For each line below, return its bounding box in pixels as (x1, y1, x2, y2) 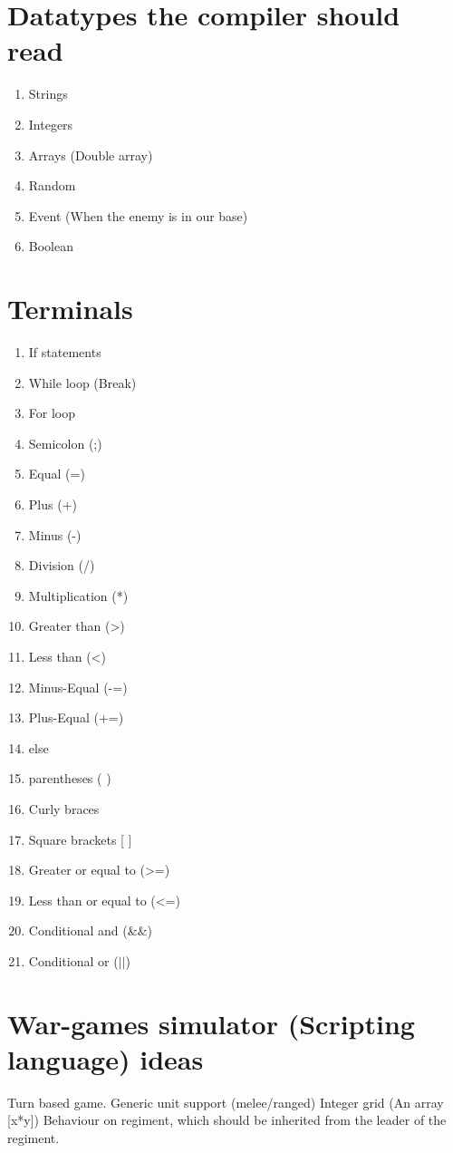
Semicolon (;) (28, 433, 102, 452)
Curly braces (28, 799, 100, 818)
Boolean (28, 237, 73, 256)
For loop (28, 403, 75, 422)
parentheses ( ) (28, 769, 111, 788)
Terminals (7, 290, 133, 327)
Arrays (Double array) (28, 145, 153, 164)
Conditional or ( (28, 951, 119, 970)
